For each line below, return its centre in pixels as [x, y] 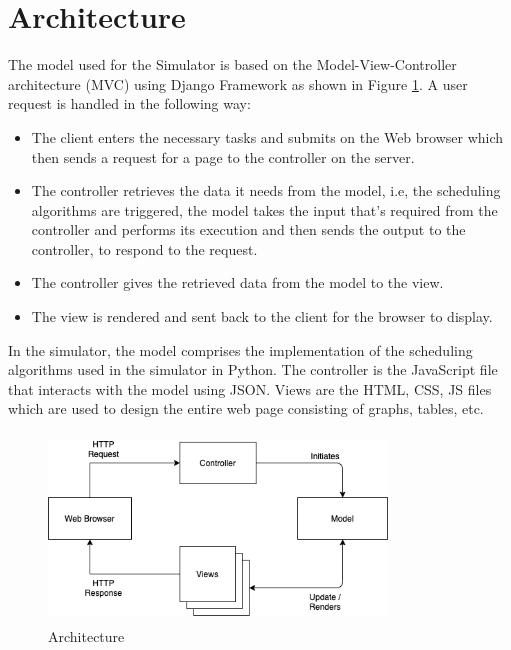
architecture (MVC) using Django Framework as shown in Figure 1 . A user [238, 83]
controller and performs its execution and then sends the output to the [248, 229]
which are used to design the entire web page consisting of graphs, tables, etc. [246, 408]
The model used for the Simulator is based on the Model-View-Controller [232, 64]
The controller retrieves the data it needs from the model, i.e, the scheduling [266, 190]
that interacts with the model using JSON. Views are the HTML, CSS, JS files [250, 388]
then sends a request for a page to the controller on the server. [223, 156]
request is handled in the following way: [129, 103]
